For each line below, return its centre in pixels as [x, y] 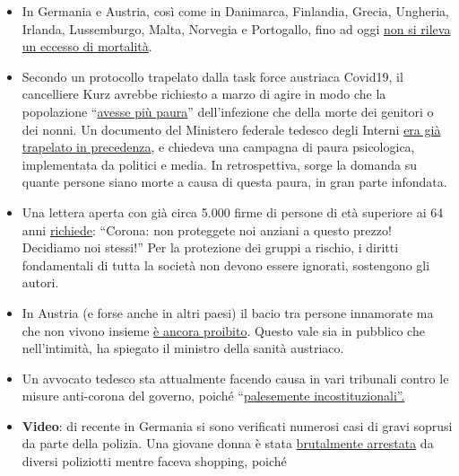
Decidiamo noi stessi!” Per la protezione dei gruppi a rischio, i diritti [210, 247]
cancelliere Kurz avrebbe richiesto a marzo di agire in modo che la [204, 94]
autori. [40, 282]
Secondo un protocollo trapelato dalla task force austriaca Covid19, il [212, 76]
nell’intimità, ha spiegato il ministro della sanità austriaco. [183, 348]
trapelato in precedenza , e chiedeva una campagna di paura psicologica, [218, 147]
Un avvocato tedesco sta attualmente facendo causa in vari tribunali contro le [235, 378]
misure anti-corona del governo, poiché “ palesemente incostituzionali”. [213, 396]
